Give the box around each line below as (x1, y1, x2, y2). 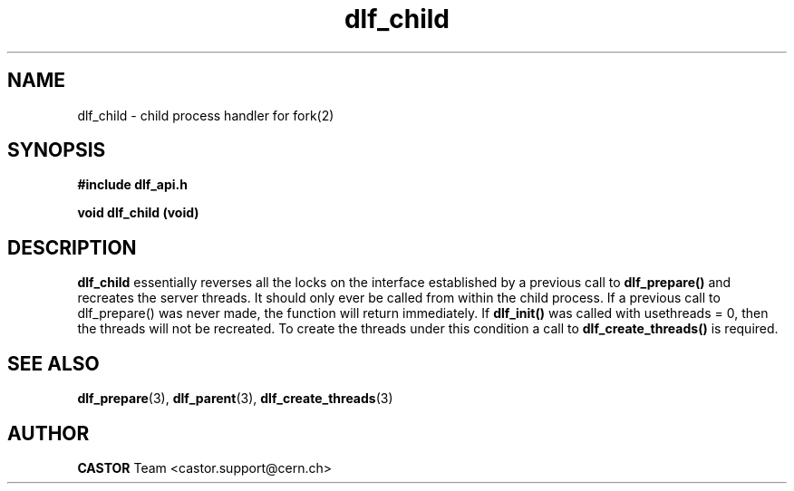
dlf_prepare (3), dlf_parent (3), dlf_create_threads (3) (77, 390, 393, 407)
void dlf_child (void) (77, 205, 199, 221)
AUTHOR (7, 421, 90, 445)
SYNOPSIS (7, 139, 106, 162)
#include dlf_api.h (77, 177, 189, 193)
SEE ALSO (7, 351, 100, 375)
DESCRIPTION (7, 236, 137, 259)
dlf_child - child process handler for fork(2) (77, 107, 334, 123)
